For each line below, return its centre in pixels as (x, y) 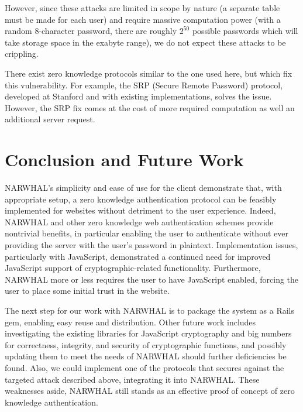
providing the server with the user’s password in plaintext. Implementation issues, (151, 245)
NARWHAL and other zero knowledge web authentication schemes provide (139, 222)
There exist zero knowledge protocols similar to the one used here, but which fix (149, 73)
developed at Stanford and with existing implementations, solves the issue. (138, 96)
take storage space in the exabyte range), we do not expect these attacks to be (145, 42)
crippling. (22, 54)
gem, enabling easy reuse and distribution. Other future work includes (130, 322)
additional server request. (50, 119)
